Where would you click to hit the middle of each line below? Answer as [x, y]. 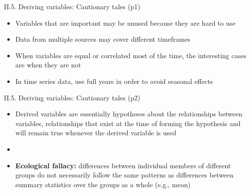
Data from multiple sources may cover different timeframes [103, 39]
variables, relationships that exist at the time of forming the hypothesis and [128, 123]
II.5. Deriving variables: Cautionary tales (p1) [72, 6]
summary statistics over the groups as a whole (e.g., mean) [103, 184]
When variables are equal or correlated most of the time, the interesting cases [131, 55]
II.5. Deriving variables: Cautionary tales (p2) [72, 97]
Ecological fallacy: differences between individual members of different [123, 165]
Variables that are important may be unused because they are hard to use [125, 23]
